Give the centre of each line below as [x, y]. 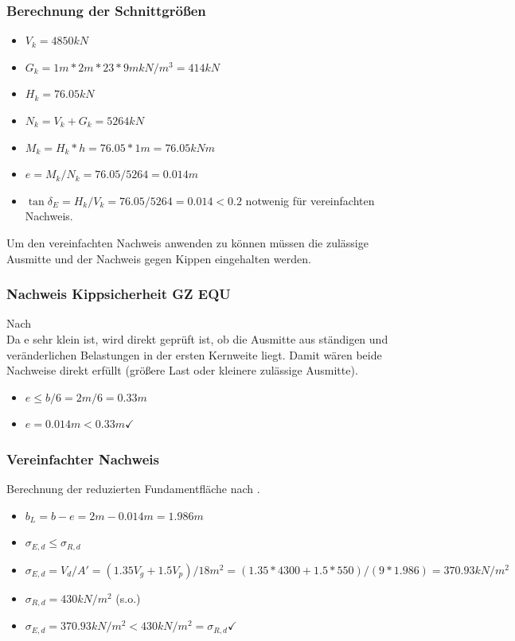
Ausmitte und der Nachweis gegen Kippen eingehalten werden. [159, 258]
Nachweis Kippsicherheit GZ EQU [119, 294]
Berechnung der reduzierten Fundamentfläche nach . [133, 489]
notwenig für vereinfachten [310, 200]
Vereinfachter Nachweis [83, 458]
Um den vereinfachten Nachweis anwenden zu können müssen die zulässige [187, 242]
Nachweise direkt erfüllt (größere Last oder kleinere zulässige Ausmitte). [182, 370]
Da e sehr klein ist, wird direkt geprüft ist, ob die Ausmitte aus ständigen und [197, 338]
